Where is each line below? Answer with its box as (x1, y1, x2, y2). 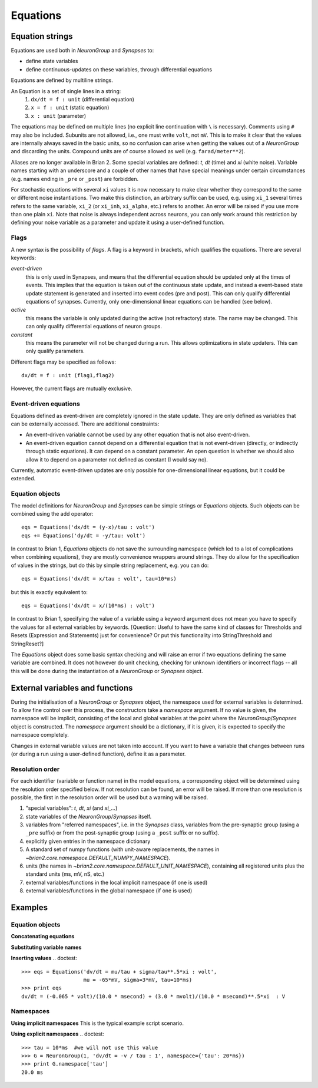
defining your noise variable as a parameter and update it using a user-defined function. (11, 219, 225, 226)
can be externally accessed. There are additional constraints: (11, 420, 160, 427)
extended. (11, 475, 35, 482)
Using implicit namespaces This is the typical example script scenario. (11, 1020, 184, 1027)
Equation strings (11, 31, 73, 41)
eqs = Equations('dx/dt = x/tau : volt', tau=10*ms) (21, 575, 177, 582)
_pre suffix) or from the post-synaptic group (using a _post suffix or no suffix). (25, 829, 220, 836)
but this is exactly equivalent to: (11, 588, 88, 595)
